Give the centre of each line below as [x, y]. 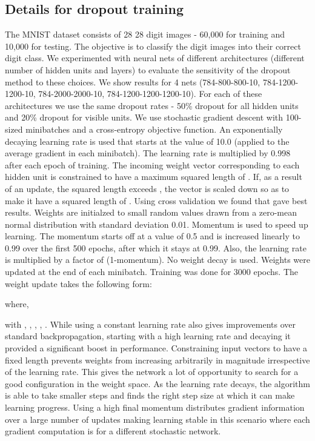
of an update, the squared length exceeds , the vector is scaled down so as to [147, 188]
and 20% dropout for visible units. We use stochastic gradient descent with [144, 117]
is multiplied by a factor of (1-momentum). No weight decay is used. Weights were [157, 260]
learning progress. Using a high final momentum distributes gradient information [155, 407]
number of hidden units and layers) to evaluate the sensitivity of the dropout [148, 69]
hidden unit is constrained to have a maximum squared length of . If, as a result [154, 177]
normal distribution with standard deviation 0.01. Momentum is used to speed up [157, 224]
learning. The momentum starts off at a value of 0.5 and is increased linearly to [152, 236]
